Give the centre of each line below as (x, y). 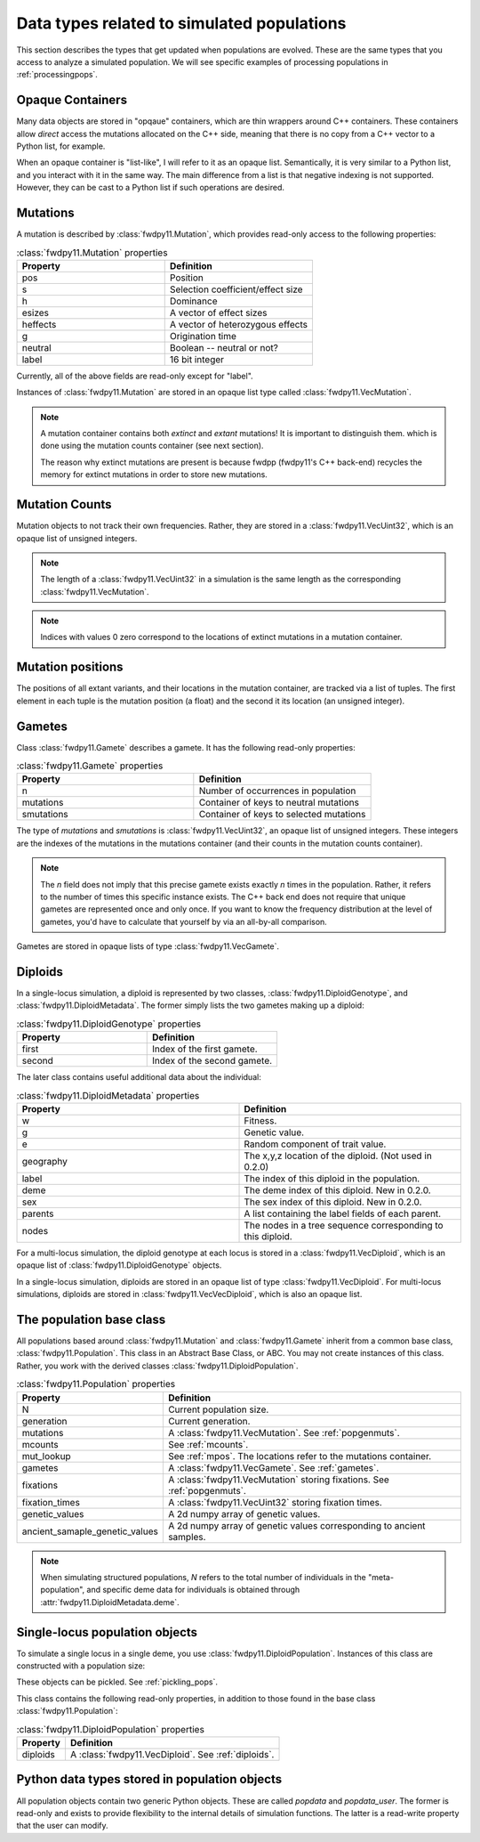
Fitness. (260, 1120)
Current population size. (218, 1409)
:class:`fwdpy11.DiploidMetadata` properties (108, 1095)
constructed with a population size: (81, 1666)
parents (38, 1213)
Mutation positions (70, 667)
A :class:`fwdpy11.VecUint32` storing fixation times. (275, 1502)
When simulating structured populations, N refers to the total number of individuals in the (203, 1577)
